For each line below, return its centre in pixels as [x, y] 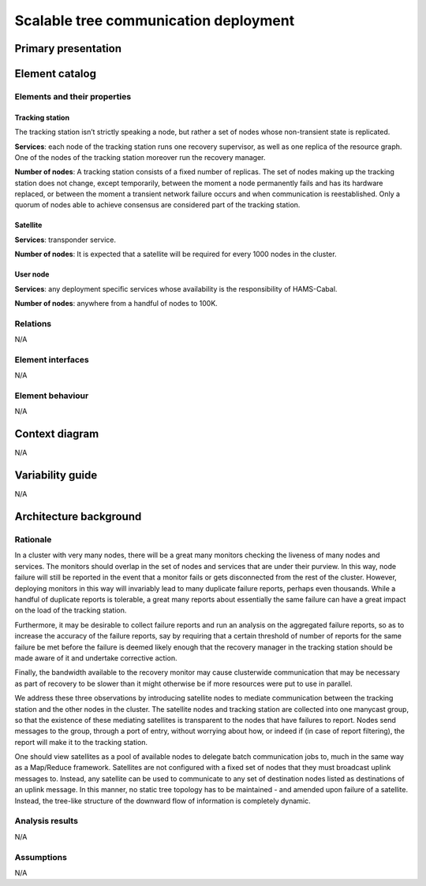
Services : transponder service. [65, 240]
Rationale [33, 540]
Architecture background [78, 517]
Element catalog [55, 74]
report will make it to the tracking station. [81, 742]
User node [32, 274]
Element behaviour [52, 396]
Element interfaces [52, 359]
